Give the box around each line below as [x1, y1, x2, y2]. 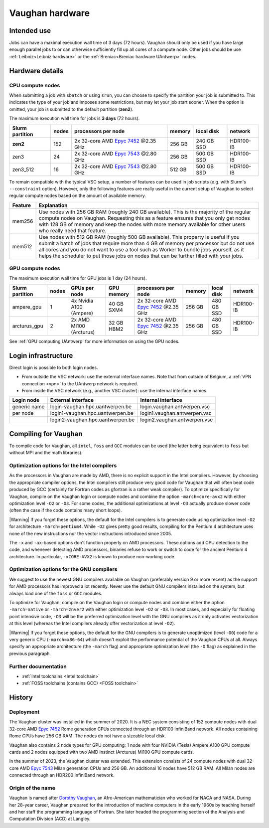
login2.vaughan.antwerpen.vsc [140, 416, 213, 423]
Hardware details [9, 66, 64, 75]
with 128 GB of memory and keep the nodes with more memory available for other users [38, 221, 246, 228]
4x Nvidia [70, 297, 94, 304]
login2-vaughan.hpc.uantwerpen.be [50, 416, 135, 423]
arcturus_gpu [12, 322, 43, 329]
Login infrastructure [9, 351, 73, 360]
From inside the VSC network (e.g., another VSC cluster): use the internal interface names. [21, 387, 208, 393]
